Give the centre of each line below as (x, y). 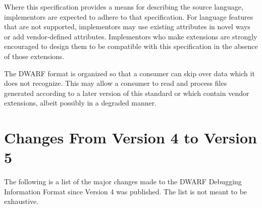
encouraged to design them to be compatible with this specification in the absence (131, 46)
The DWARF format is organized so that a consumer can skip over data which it (129, 73)
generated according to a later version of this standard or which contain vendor (127, 93)
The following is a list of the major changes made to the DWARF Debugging (123, 181)
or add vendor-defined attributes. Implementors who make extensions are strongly (131, 36)
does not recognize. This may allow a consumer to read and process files (116, 83)
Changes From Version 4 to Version (131, 138)
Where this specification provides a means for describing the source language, (124, 7)
